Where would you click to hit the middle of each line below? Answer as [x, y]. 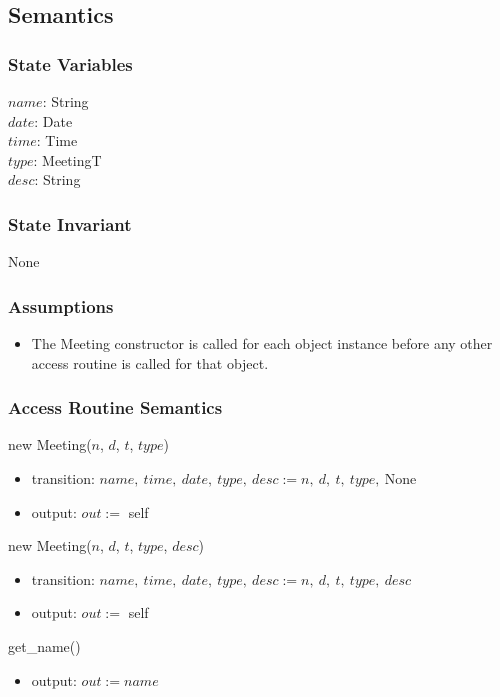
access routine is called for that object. [150, 362]
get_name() [44, 645]
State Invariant [70, 223]
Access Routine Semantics [115, 407]
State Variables [70, 63]
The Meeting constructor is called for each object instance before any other [262, 343]
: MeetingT [67, 159]
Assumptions [61, 305]
